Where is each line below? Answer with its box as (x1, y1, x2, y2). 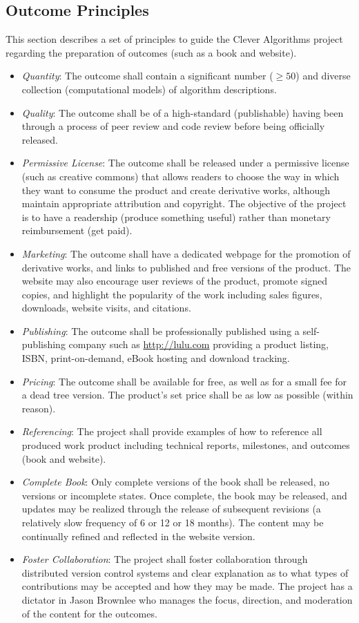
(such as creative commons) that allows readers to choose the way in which (21, 169, 340, 183)
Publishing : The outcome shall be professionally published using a (21, 323, 300, 338)
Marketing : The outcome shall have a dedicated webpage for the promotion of (21, 246, 351, 260)
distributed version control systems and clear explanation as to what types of (21, 565, 349, 579)
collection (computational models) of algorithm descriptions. (21, 82, 277, 96)
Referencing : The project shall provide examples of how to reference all (21, 424, 322, 439)
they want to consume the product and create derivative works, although (21, 182, 331, 197)
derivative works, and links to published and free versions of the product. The (21, 260, 351, 274)
